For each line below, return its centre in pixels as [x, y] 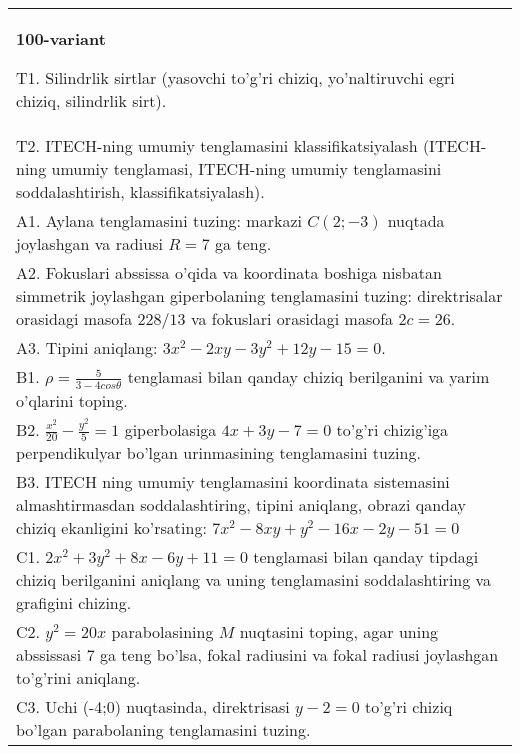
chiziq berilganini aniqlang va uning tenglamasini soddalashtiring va [254, 580]
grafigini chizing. [74, 603]
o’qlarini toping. [72, 400]
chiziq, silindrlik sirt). [91, 100]
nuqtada [416, 220]
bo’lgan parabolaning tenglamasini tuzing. [163, 730]
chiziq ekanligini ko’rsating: [111, 528]
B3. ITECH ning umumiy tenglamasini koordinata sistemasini [233, 482]
